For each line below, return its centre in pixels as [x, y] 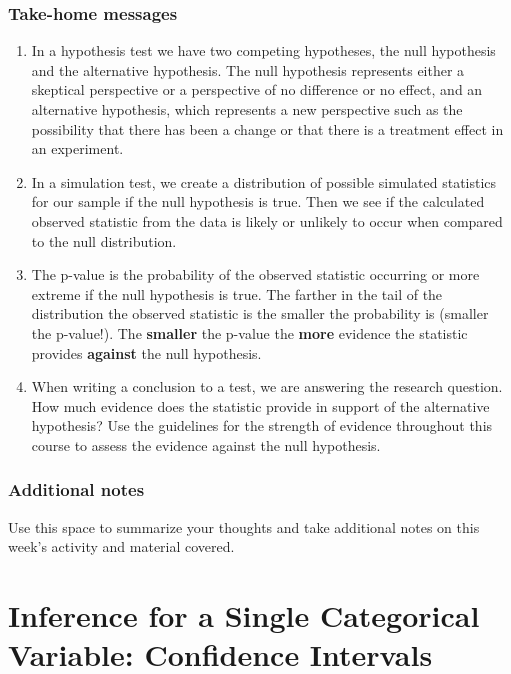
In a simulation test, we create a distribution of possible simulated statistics [264, 181]
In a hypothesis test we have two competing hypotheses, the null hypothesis [263, 50]
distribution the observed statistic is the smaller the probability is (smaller [260, 313]
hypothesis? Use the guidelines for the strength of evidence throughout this [262, 425]
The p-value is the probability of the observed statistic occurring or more [255, 274]
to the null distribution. [104, 240]
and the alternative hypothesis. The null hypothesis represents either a [248, 69]
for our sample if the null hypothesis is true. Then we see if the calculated [258, 201]
